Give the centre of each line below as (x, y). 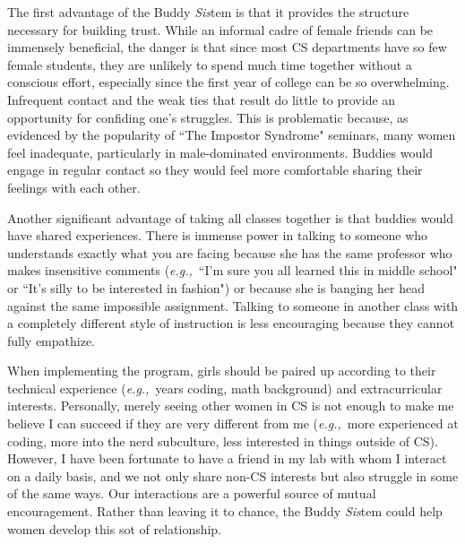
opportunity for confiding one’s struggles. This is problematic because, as (208, 117)
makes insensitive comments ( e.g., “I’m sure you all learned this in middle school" (232, 270)
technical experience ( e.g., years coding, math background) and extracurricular (225, 388)
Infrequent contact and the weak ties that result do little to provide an (202, 99)
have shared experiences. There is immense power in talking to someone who (218, 235)
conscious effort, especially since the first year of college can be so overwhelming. (228, 82)
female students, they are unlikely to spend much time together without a (210, 64)
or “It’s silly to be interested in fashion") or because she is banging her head (216, 287)
